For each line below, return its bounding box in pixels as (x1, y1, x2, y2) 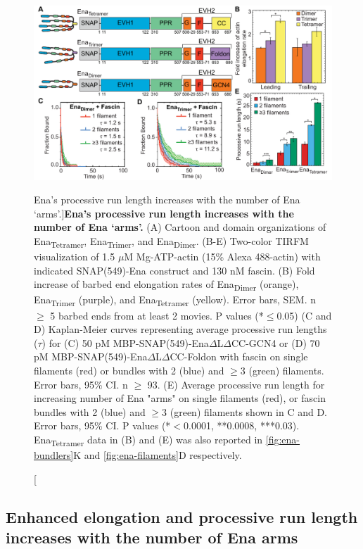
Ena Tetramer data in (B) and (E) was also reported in (34, 431, 263, 448)
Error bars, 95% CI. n (34, 377, 128, 391)
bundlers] (34, 448, 74, 462)
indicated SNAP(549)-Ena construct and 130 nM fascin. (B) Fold (34, 263, 315, 277)
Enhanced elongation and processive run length (6, 505, 358, 527)
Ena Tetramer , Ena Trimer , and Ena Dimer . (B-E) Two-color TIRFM (34, 233, 309, 250)
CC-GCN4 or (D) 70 (231, 335, 320, 350)
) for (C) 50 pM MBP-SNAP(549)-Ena (42, 335, 209, 350)
